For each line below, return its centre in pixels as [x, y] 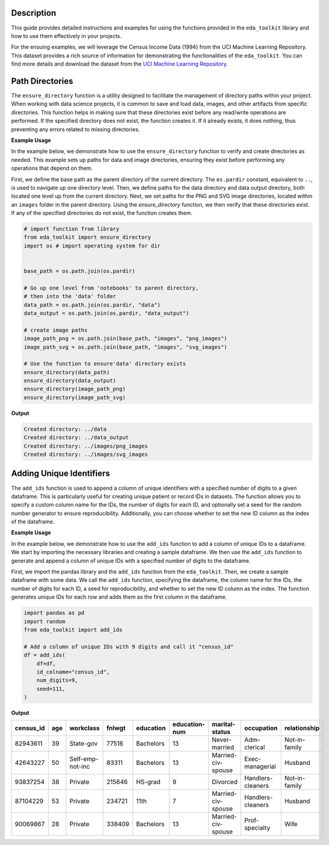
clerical [255, 747]
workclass [85, 728]
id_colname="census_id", [73, 672]
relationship [302, 728]
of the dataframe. [33, 522]
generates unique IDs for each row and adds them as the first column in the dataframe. [119, 597]
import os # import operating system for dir [92, 246]
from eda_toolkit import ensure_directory [87, 237]
